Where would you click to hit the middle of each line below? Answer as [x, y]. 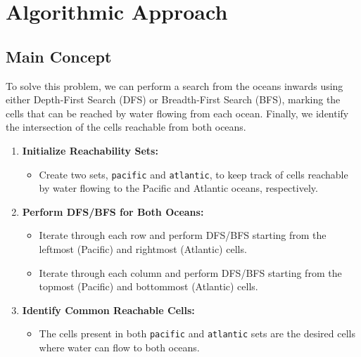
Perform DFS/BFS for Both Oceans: [113, 211]
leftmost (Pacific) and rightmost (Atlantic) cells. [143, 248]
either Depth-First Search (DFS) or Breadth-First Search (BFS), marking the [173, 99]
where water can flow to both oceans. [119, 348]
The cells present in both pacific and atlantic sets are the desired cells [197, 333]
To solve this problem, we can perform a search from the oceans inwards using [175, 85]
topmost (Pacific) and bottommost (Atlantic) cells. [148, 286]
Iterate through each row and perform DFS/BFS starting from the [183, 235]
